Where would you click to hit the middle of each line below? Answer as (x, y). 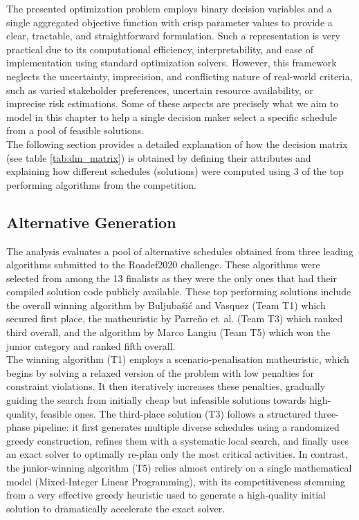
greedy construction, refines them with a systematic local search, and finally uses (177, 440)
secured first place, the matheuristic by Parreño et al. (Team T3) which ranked (175, 318)
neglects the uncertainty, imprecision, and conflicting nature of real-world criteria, (179, 76)
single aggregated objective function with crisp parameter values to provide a (169, 22)
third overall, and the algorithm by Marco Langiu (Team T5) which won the (168, 332)
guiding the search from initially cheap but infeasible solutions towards (156, 400)
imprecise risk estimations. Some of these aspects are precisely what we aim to (173, 103)
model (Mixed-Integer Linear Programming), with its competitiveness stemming (176, 481)
